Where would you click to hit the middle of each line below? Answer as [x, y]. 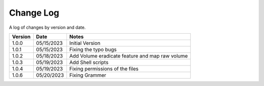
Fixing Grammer [88, 75]
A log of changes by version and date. [47, 27]
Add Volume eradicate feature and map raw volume [129, 56]
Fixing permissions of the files [104, 68]
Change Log [34, 13]
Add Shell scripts [89, 62]
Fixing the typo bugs [93, 49]
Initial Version [85, 43]
